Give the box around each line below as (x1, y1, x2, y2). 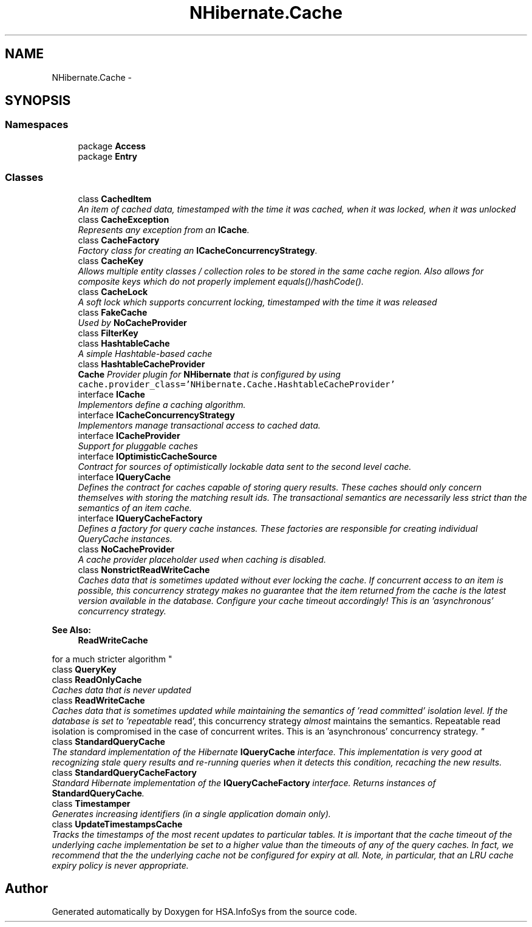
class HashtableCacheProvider (78, 358, 205, 369)
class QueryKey (52, 664, 117, 674)
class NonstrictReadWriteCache (78, 564, 210, 575)
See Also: (52, 624, 91, 635)
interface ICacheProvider (78, 430, 180, 441)
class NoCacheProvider (78, 543, 175, 554)
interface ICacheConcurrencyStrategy (78, 409, 235, 420)
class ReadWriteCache (52, 694, 145, 705)
